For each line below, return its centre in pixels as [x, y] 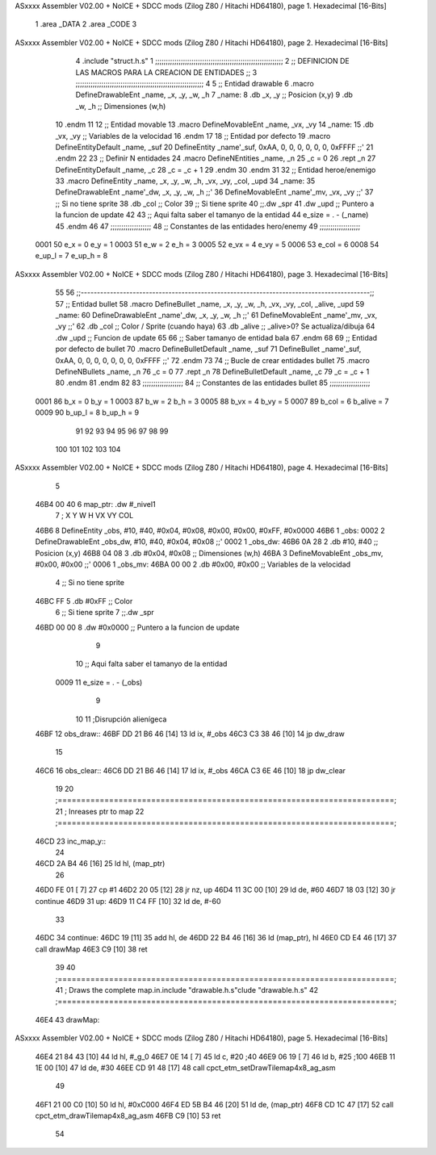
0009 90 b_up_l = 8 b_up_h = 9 [87, 412]
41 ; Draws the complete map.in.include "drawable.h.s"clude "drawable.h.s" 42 [187, 990]
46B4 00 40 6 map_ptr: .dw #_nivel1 [96, 504]
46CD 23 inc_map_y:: [71, 841]
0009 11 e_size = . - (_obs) [99, 682]
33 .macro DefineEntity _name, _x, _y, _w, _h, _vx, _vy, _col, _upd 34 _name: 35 [185, 181]
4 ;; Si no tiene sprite [90, 583]
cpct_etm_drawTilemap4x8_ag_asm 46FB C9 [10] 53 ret [128, 1116]
